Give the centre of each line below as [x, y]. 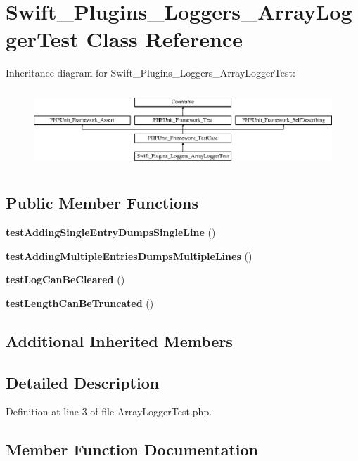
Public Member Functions [102, 203]
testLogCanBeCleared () [65, 279]
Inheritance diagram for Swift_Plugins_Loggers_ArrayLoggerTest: [151, 73]
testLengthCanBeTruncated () [80, 303]
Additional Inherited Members [119, 340]
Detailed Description [83, 382]
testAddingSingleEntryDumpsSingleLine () [111, 232]
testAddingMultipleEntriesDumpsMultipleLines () [129, 255]
